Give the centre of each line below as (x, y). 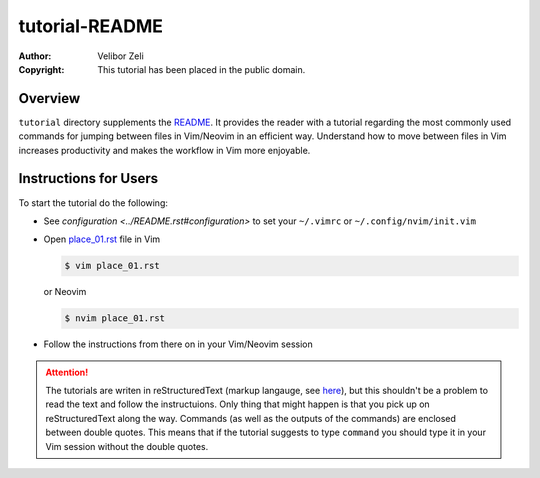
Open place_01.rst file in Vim (102, 239)
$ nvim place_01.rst (114, 318)
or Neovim (65, 292)
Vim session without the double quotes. (127, 446)
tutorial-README (91, 26)
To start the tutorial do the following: (93, 202)
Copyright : (41, 69)
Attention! (67, 372)
